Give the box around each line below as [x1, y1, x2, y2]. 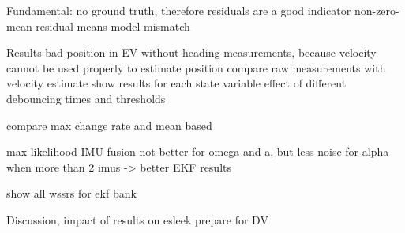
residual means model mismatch [36, 17, 190, 34]
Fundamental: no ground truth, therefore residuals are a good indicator [6, 2, 351, 18]
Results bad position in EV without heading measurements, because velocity [6, 44, 377, 61]
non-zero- [354, 2, 399, 18]
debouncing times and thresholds [6, 90, 166, 106]
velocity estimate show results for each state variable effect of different [6, 75, 347, 91]
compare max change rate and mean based [6, 116, 212, 133]
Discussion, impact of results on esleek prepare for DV [6, 211, 268, 227]
